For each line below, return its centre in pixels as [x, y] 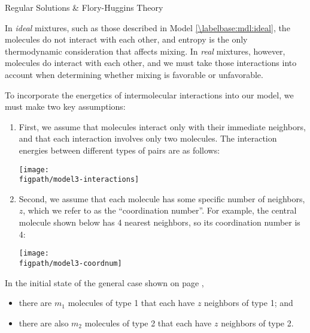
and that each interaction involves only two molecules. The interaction [148, 138]
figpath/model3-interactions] [79, 180]
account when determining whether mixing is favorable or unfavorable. [134, 74]
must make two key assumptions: [65, 106]
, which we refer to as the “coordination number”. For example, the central [160, 210]
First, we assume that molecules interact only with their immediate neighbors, [162, 126]
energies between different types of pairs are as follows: [119, 150]
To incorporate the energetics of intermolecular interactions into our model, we [149, 94]
